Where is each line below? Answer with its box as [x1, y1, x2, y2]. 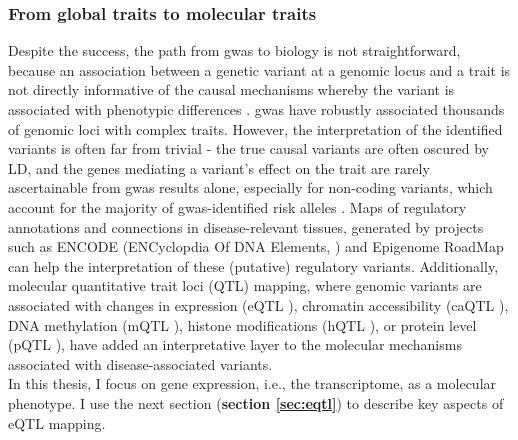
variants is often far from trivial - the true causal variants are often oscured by [8, 138, 489, 159]
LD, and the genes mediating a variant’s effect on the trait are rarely [8, 157, 430, 178]
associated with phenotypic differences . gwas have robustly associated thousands [8, 99, 505, 119]
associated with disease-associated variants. [8, 353, 273, 374]
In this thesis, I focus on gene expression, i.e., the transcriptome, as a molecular [8, 373, 497, 394]
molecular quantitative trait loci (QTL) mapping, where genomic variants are [8, 275, 482, 296]
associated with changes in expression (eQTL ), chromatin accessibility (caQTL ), [8, 294, 509, 315]
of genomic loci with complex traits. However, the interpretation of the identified [8, 118, 503, 139]
